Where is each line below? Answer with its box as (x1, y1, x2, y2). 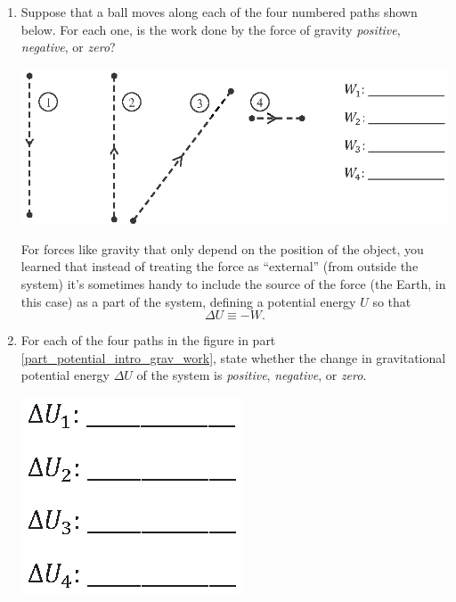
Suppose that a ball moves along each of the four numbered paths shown (20, 3, 418, 21)
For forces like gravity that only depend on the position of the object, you (20, 239, 424, 258)
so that (372, 292, 411, 310)
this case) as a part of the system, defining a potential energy (20, 292, 356, 310)
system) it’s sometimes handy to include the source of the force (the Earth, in (20, 275, 446, 293)
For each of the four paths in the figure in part (20, 331, 276, 350)
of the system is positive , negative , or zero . (136, 366, 367, 384)
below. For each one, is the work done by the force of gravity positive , (20, 20, 401, 38)
